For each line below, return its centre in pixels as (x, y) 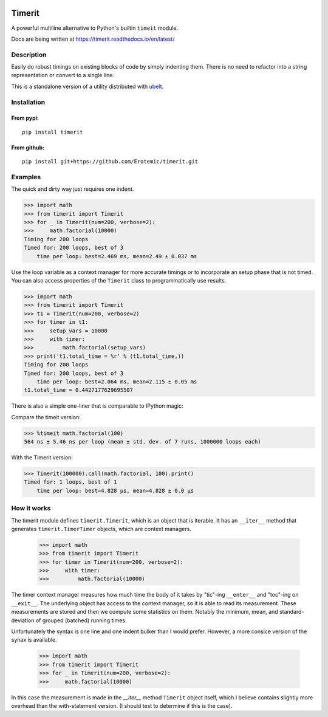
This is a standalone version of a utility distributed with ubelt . (87, 86)
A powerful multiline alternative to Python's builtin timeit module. (95, 28)
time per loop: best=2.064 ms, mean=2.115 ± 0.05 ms (117, 382)
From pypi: (25, 118)
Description (29, 55)
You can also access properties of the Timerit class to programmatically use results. (119, 281)
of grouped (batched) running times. (81, 620)
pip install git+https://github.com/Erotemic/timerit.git (110, 162)
